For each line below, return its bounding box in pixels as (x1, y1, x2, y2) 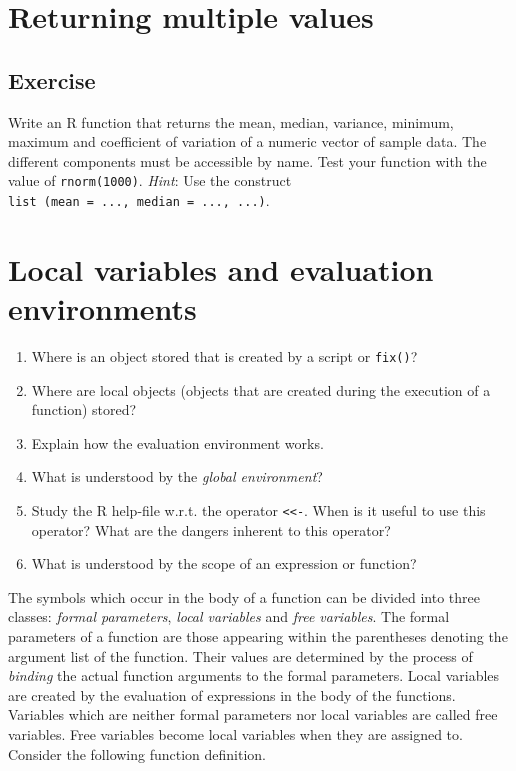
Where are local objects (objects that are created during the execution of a (31, 379, 491, 400)
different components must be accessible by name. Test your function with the (8, 150, 487, 171)
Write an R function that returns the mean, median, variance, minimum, (8, 111, 454, 132)
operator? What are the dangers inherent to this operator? (31, 519, 391, 540)
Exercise (8, 64, 96, 95)
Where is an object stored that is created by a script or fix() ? (31, 345, 418, 366)
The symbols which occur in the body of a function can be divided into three (8, 586, 480, 607)
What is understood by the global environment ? (31, 466, 323, 487)
